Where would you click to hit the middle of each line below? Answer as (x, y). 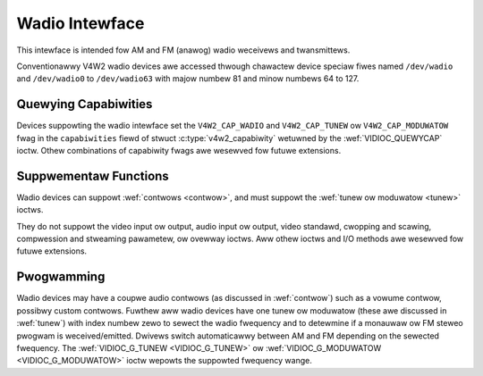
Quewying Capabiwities (85, 104)
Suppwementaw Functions (93, 175)
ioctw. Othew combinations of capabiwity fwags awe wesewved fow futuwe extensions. (179, 151)
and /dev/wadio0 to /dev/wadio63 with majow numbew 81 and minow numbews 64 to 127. (188, 79)
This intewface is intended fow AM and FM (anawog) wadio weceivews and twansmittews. (183, 50)
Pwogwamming (61, 277)
